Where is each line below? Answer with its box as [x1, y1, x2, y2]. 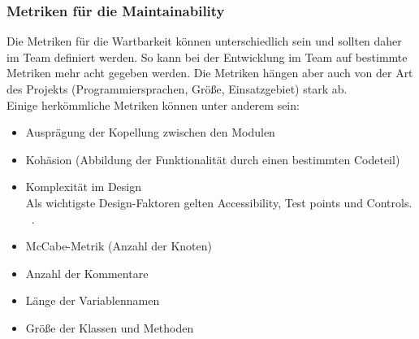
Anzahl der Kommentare [25, 264, 149, 281]
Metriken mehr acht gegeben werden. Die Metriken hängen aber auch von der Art [6, 64, 413, 81]
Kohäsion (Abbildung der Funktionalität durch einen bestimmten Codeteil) [25, 150, 400, 167]
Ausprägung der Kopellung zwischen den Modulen [25, 124, 275, 141]
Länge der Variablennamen [25, 292, 160, 309]
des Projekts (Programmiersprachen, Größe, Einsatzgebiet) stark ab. [6, 80, 348, 97]
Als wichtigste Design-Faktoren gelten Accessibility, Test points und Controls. [25, 193, 413, 211]
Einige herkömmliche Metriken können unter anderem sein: [6, 96, 300, 113]
